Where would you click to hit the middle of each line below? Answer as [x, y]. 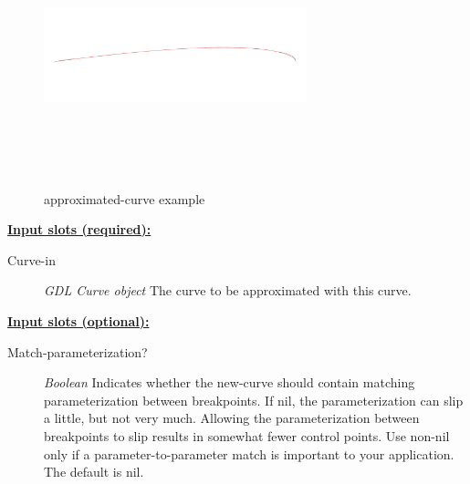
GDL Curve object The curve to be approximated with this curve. [228, 290]
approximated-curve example [125, 198]
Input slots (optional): [78, 320]
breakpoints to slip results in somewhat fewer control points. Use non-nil [247, 435]
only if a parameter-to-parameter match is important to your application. [249, 453]
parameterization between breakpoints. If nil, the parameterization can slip [254, 400]
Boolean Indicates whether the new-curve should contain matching [230, 382]
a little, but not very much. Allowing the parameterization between [232, 418]
